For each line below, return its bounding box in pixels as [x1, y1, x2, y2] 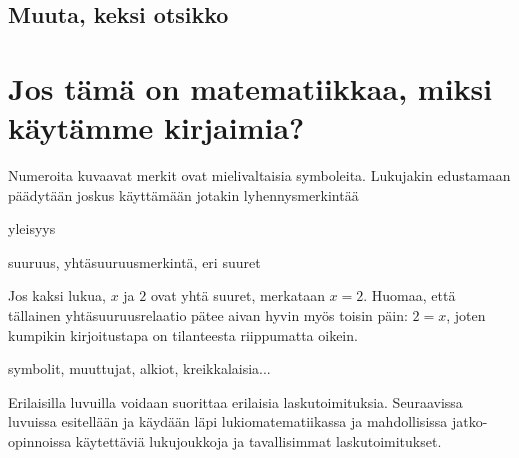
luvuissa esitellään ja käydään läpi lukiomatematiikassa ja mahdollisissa [8, 411, 448, 432]
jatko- [451, 411, 488, 432]
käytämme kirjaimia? [8, 107, 305, 148]
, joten [446, 305, 486, 326]
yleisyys [8, 218, 56, 239]
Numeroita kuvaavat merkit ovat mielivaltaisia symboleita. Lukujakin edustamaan [8, 165, 511, 186]
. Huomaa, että [363, 285, 456, 306]
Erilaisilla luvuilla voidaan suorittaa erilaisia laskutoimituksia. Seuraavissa [8, 391, 463, 412]
